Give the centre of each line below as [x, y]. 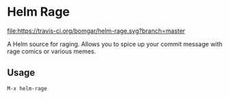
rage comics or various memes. [52, 51]
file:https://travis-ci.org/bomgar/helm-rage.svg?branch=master [96, 31]
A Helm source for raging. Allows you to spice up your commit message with [115, 44]
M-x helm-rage [27, 88]
